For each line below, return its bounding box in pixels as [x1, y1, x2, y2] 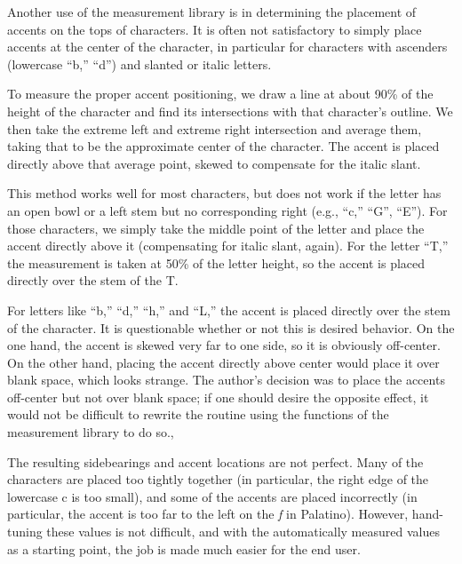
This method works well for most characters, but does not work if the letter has [7, 184, 442, 203]
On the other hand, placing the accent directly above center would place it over [7, 353, 440, 371]
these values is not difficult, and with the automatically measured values [46, 522, 440, 541]
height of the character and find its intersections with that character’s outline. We [7, 101, 453, 120]
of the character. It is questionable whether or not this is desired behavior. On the [7, 318, 455, 337]
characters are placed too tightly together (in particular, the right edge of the [7, 470, 429, 489]
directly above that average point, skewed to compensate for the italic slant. [7, 154, 421, 172]
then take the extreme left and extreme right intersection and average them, [7, 119, 422, 138]
